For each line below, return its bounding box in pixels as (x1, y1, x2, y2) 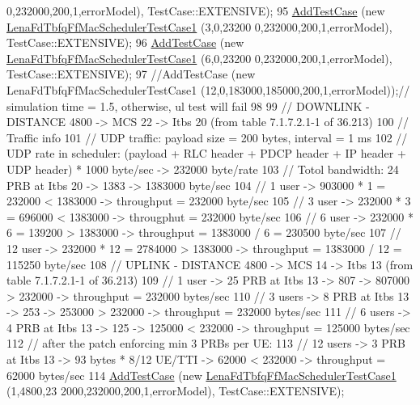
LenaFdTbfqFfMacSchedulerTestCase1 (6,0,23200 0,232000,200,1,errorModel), (6, 49, 392, 66)
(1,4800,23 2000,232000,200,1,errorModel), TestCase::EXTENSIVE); (6, 382, 345, 399)
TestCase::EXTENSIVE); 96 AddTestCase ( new (6, 34, 244, 51)
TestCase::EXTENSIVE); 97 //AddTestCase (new (6, 65, 256, 82)
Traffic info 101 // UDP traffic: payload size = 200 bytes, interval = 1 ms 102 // (6, 129, 408, 146)
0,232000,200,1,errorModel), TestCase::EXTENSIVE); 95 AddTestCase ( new (6, 2, 385, 19)
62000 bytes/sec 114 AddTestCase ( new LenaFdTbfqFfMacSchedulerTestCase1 (6, 366, 397, 383)
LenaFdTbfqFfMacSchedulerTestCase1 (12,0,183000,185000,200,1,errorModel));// (6, 81, 410, 98)
